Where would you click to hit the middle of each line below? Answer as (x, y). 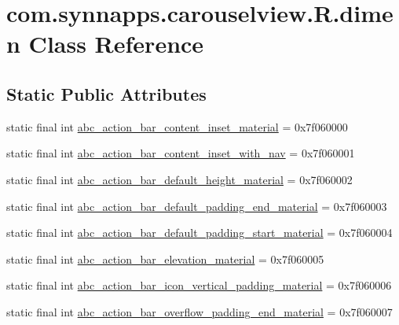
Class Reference (116, 44)
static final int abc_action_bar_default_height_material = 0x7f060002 (179, 179)
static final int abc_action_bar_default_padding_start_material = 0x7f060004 (199, 233)
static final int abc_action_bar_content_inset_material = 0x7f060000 (177, 126)
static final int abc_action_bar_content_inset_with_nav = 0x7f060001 (181, 153)
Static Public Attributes (106, 93)
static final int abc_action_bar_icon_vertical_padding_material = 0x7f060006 (199, 285)
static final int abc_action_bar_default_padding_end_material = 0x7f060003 (197, 206)
